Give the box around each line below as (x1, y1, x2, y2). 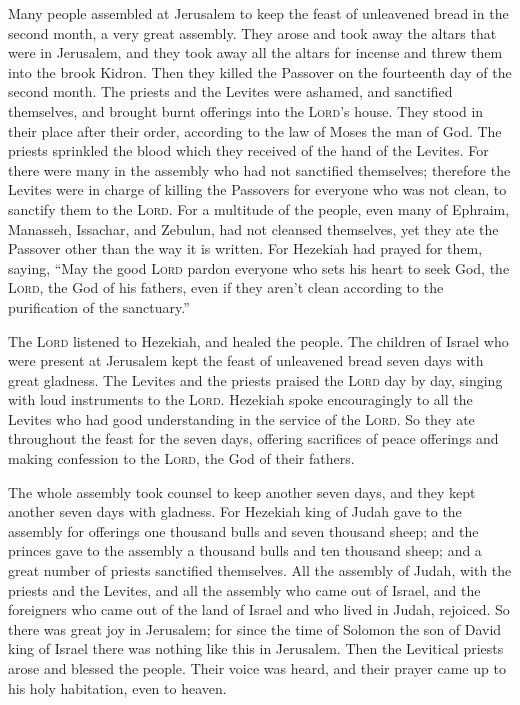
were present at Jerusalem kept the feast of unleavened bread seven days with (8, 350, 484, 371)
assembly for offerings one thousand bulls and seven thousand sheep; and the (8, 520, 479, 541)
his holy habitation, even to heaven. (8, 677, 227, 698)
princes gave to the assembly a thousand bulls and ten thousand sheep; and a (8, 540, 482, 561)
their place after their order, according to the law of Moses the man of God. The (8, 120, 502, 141)
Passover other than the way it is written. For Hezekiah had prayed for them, (8, 238, 483, 259)
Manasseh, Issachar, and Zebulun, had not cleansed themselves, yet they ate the (8, 218, 499, 239)
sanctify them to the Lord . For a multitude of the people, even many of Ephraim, (8, 198, 510, 219)
